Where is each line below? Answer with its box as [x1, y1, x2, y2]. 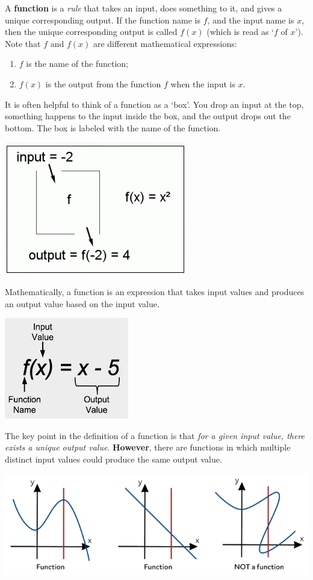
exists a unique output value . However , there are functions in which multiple [5, 441, 291, 454]
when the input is [170, 77, 235, 90]
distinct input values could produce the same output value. [5, 452, 222, 465]
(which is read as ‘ [206, 25, 274, 38]
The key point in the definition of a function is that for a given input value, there [5, 429, 305, 441]
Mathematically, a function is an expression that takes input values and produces [5, 285, 305, 298]
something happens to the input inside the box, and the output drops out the [5, 110, 291, 122]
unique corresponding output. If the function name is [5, 13, 201, 26]
